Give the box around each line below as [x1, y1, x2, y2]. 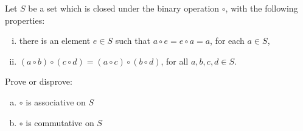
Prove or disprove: [5, 75, 72, 88]
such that [115, 34, 150, 47]
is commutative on [26, 116, 94, 129]
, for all [161, 54, 189, 67]
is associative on [26, 95, 86, 108]
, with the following [225, 2, 298, 14]
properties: [5, 13, 45, 26]
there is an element [19, 34, 91, 47]
